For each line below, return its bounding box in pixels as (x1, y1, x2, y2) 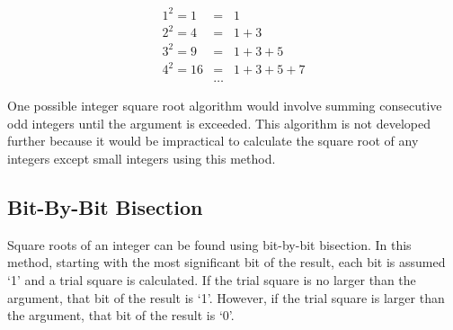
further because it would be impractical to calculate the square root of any (7, 131, 419, 150)
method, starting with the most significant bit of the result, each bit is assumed (7, 253, 446, 272)
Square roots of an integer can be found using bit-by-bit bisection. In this (7, 235, 412, 254)
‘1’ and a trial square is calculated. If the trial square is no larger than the (7, 270, 416, 289)
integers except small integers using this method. (7, 148, 276, 167)
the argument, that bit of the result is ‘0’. (7, 306, 235, 325)
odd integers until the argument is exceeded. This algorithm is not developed (7, 113, 431, 132)
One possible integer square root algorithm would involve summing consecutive (7, 96, 442, 115)
